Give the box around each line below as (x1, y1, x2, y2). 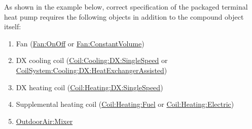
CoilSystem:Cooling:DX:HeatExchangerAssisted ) (16, 64, 167, 75)
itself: (4, 21, 21, 32)
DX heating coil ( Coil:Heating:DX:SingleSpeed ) (16, 82, 163, 92)
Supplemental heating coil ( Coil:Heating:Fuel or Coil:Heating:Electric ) (16, 99, 234, 109)
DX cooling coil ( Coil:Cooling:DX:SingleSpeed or (16, 55, 168, 66)
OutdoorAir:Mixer (16, 115, 73, 126)
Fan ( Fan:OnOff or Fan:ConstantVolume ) (16, 38, 145, 48)
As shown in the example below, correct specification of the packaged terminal (4, 2, 248, 12)
